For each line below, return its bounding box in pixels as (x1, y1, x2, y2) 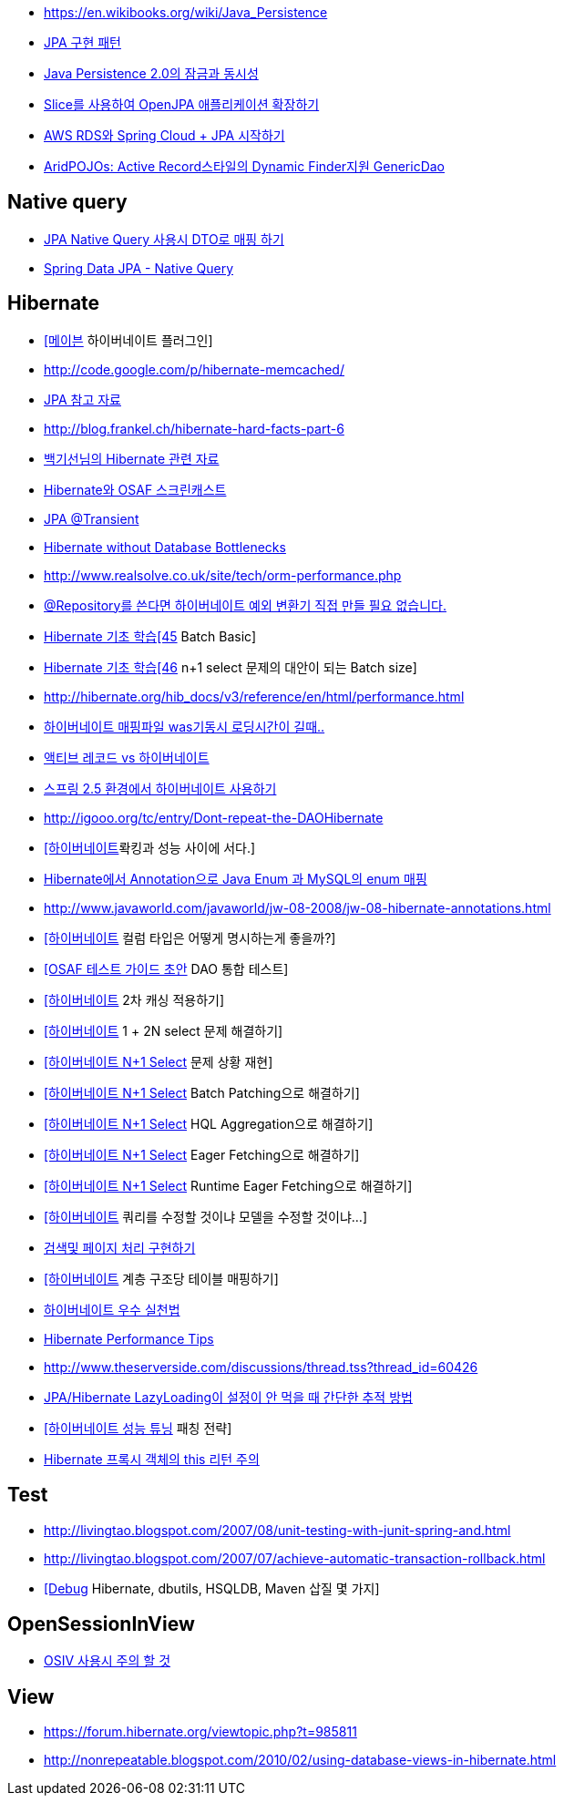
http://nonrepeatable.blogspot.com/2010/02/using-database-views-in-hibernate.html (44, 1752, 557, 1768)
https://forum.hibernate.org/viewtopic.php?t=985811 (44, 1724, 357, 1740)
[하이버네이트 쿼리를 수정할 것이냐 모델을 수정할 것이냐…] (44, 1208, 368, 1224)
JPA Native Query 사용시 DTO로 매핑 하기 (44, 230, 284, 247)
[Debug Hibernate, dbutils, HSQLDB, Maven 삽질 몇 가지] (44, 1580, 380, 1596)
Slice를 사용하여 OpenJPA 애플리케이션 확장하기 (44, 97, 320, 112)
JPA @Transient (44, 510, 139, 527)
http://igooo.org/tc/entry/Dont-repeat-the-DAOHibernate (44, 809, 384, 825)
